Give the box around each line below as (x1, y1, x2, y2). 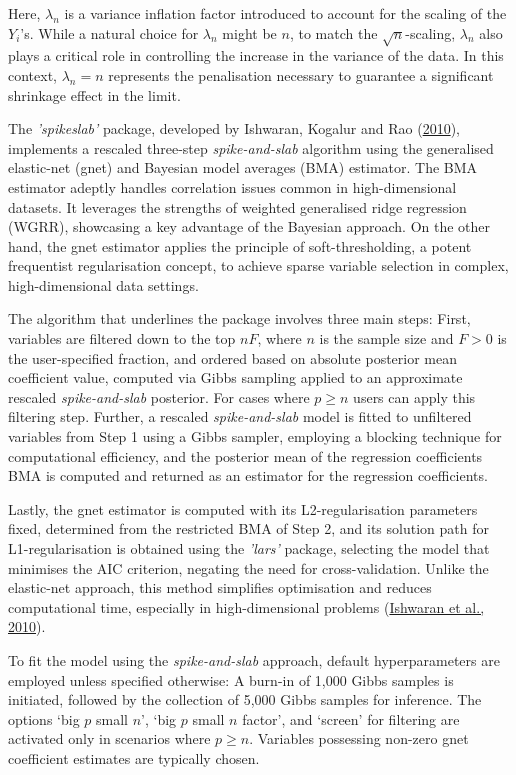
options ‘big (8, 708, 80, 729)
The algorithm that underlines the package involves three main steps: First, (8, 308, 471, 329)
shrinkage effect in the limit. (8, 84, 181, 105)
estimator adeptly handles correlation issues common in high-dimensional (8, 176, 457, 197)
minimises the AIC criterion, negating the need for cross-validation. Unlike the (8, 557, 489, 578)
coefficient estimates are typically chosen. (8, 747, 260, 768)
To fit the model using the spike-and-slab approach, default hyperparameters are (8, 649, 500, 670)
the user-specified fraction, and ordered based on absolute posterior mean (8, 347, 458, 368)
